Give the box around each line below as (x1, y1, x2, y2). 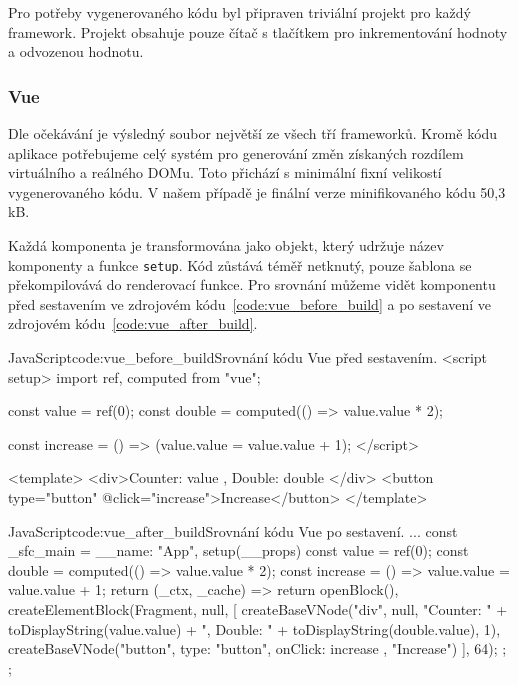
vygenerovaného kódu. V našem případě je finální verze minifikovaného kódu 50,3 (8, 181, 506, 202)
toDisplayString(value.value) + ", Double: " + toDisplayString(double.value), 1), (8, 618, 501, 639)
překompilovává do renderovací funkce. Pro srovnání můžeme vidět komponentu (8, 274, 496, 295)
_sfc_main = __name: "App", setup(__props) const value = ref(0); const (8, 540, 469, 561)
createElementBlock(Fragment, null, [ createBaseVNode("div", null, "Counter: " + (8, 598, 508, 619)
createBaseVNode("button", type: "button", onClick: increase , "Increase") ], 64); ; (8, 638, 507, 659)
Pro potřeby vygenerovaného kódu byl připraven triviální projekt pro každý (8, 2, 471, 22)
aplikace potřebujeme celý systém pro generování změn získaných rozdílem (8, 142, 464, 163)
